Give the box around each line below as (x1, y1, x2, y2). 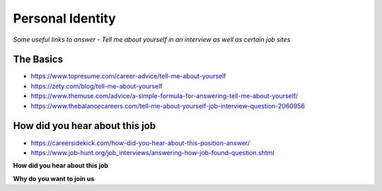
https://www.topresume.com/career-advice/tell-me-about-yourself (30, 72, 226, 80)
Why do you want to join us (13, 174, 95, 183)
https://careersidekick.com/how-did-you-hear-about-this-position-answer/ (30, 138, 250, 147)
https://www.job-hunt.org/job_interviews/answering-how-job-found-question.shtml (30, 148, 275, 156)
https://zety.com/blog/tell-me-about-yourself (30, 82, 163, 90)
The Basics (13, 54, 64, 66)
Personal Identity (13, 11, 116, 26)
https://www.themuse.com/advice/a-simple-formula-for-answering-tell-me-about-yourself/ (30, 92, 299, 100)
